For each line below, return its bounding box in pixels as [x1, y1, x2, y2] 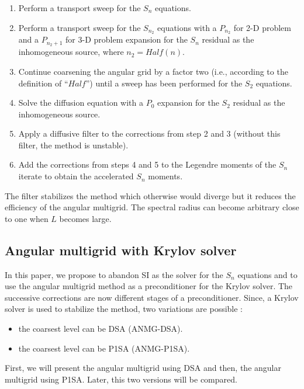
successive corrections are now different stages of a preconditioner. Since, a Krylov [5, 291, 299, 303]
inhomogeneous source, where [18, 46, 124, 58]
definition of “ [18, 77, 68, 89]
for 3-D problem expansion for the [65, 33, 188, 46]
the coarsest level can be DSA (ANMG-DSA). [18, 322, 183, 335]
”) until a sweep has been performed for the [85, 77, 243, 89]
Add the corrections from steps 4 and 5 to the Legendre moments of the [18, 158, 277, 171]
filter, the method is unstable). [18, 138, 129, 151]
